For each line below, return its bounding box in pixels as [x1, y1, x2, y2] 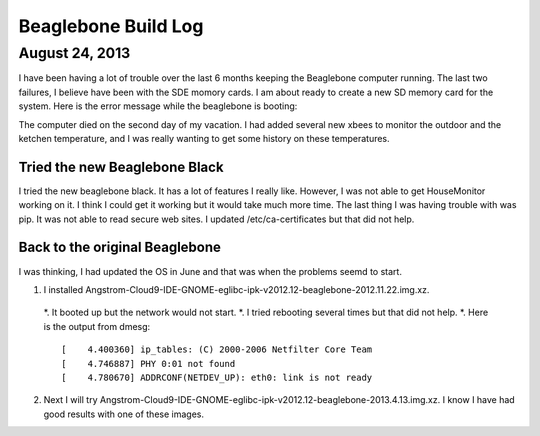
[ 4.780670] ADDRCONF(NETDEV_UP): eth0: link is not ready [61, 371, 373, 383]
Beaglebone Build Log [18, 15, 204, 37]
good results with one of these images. [43, 408, 205, 420]
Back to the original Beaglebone [18, 239, 222, 256]
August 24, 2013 [18, 44, 131, 62]
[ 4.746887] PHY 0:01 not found [61, 358, 236, 369]
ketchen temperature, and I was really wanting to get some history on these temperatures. [18, 132, 390, 144]
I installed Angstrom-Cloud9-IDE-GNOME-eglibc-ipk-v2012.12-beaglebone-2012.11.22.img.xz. [43, 283, 430, 295]
